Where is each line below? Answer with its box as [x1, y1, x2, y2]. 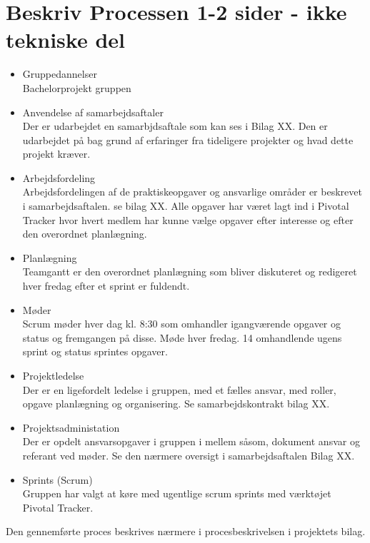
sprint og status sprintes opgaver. [22, 344, 168, 359]
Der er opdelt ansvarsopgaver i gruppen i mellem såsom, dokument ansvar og [22, 434, 360, 449]
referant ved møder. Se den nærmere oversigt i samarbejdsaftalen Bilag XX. [22, 447, 355, 462]
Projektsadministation [22, 420, 120, 435]
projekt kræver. [22, 146, 91, 161]
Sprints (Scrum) [22, 472, 93, 487]
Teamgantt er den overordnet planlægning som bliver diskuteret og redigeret [22, 264, 357, 279]
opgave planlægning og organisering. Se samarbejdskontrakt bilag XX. [22, 396, 330, 411]
